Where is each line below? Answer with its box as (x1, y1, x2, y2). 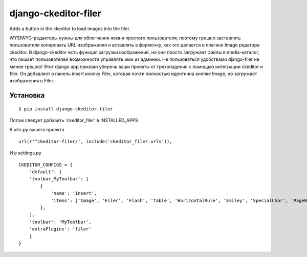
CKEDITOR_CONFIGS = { (18, 161, 73, 168)
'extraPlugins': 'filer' (29, 226, 92, 232)
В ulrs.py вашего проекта (9, 127, 64, 133)
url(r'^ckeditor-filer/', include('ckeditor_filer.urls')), (18, 138, 172, 144)
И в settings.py (9, 150, 41, 156)
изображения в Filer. (9, 78, 55, 84)
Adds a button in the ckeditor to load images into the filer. (9, 26, 130, 32)
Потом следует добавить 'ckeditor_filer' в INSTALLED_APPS (9, 118, 138, 124)
